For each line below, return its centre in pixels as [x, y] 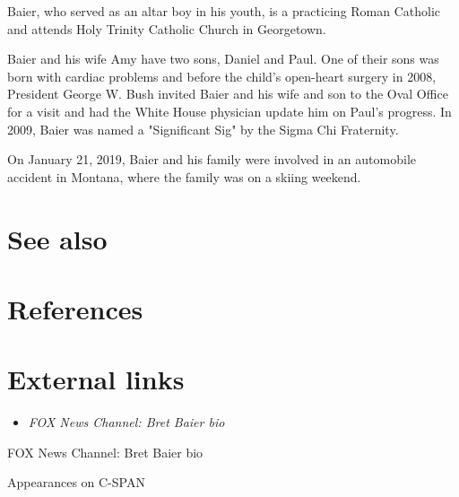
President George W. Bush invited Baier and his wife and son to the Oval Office [228, 94]
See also [57, 238]
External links [96, 379]
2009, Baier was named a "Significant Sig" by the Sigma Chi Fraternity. [203, 129]
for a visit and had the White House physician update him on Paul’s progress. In [229, 111]
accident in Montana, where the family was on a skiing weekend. [184, 176]
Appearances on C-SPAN [76, 482]
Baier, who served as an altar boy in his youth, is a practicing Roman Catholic [224, 11]
